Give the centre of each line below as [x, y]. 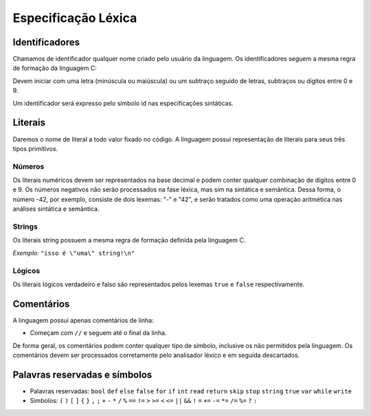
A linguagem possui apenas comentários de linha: [83, 320]
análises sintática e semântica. [56, 209]
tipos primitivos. [35, 148]
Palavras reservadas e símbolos [82, 374]
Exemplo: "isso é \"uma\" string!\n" [74, 253]
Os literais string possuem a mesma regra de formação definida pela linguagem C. [129, 240]
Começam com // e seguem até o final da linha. [98, 333]
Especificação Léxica [75, 18]
